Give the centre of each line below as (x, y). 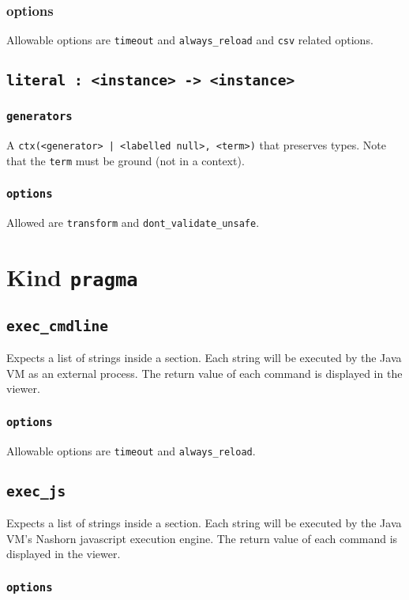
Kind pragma (72, 276)
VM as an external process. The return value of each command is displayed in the (204, 373)
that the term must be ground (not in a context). (126, 160)
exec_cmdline (57, 326)
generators (39, 117)
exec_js (36, 491)
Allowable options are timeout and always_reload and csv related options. (190, 40)
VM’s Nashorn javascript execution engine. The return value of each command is (202, 538)
